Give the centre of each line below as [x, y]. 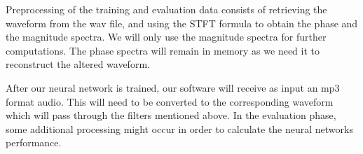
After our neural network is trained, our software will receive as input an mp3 [173, 87]
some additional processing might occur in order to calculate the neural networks [179, 128]
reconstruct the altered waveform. [78, 64]
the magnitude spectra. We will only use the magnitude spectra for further [166, 37]
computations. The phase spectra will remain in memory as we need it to [163, 50]
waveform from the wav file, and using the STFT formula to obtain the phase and [182, 23]
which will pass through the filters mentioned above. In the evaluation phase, [171, 115]
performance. [34, 142]
